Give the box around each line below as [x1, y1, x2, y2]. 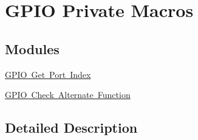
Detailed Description [5, 118, 138, 137]
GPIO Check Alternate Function [5, 88, 131, 101]
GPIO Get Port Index [5, 68, 91, 80]
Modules [5, 39, 60, 58]
